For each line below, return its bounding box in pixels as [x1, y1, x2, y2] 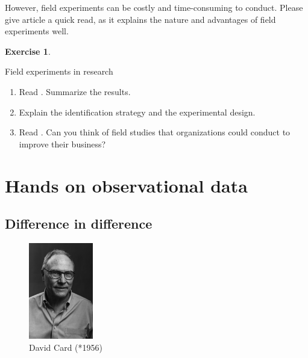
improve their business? [19, 137, 106, 150]
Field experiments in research [5, 65, 113, 78]
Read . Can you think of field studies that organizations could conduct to [19, 126, 291, 138]
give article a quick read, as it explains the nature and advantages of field [5, 13, 276, 25]
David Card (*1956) [29, 341, 102, 353]
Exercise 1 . [5, 45, 51, 57]
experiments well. [5, 25, 69, 37]
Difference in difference [5, 214, 152, 233]
